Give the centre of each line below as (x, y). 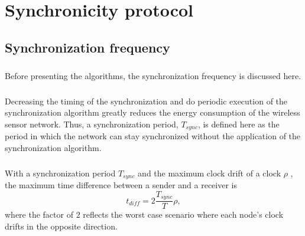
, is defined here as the (239, 124)
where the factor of (39, 214)
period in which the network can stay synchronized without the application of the (153, 136)
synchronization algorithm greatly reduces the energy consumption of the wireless (152, 112)
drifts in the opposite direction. (61, 226)
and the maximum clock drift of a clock (210, 173)
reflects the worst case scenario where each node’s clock (183, 214)
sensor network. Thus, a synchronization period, (92, 124)
